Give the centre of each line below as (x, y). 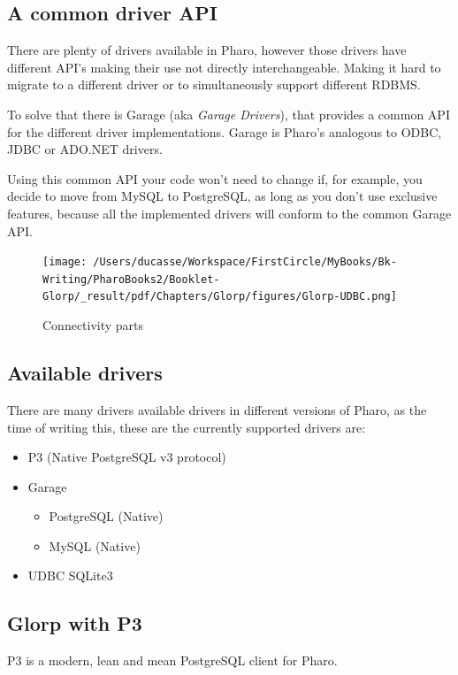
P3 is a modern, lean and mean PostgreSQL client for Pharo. (172, 660)
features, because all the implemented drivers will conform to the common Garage (229, 213)
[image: (65, 262)
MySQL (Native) (95, 545)
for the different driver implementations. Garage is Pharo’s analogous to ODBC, (225, 131)
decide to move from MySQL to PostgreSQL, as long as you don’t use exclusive (222, 196)
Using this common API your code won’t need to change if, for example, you (215, 178)
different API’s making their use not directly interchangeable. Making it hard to (224, 67)
